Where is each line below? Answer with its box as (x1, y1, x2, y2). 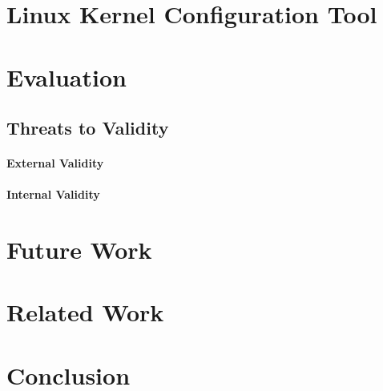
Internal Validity (6, 186, 100, 203)
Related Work (6, 296, 164, 329)
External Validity (6, 155, 104, 171)
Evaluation (6, 60, 127, 93)
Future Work (6, 233, 152, 266)
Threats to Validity (6, 115, 169, 140)
